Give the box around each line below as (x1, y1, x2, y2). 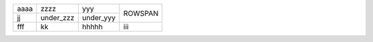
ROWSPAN (123, 8, 159, 18)
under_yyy (82, 13, 116, 22)
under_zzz (40, 13, 75, 22)
